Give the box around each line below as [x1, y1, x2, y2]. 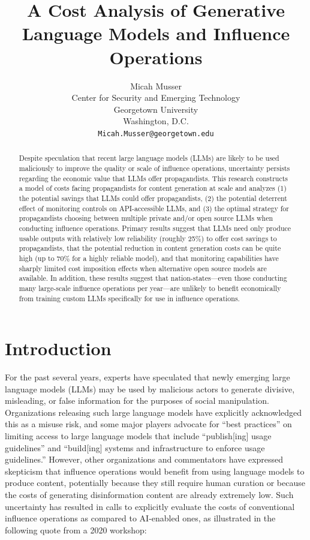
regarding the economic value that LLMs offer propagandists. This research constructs [19, 173, 288, 183]
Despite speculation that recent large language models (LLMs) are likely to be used [19, 153, 279, 163]
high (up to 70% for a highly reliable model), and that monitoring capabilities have [19, 253, 279, 263]
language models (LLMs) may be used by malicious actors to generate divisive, [5, 382, 295, 395]
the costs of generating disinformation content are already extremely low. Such [5, 488, 294, 501]
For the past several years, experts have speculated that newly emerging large [5, 371, 290, 383]
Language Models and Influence [22, 21, 290, 46]
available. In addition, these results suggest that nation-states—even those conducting [19, 273, 287, 283]
